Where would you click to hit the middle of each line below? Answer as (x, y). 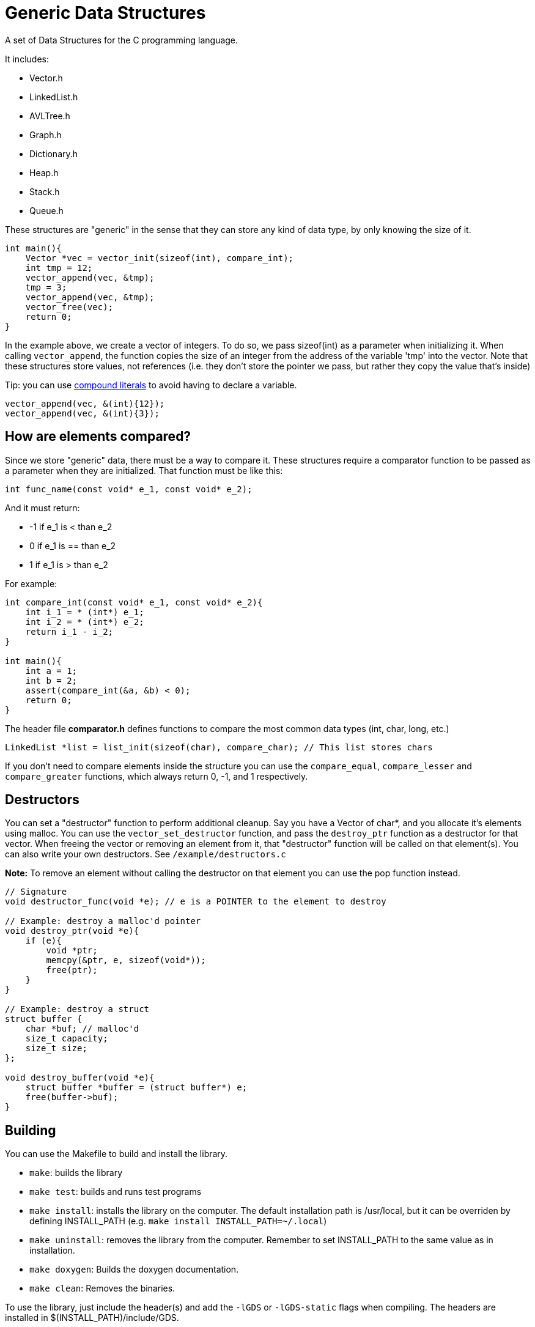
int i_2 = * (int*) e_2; (85, 622)
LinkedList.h (54, 97)
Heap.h (44, 172)
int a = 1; (51, 671)
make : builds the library (76, 1173)
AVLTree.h (50, 116)
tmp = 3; (46, 287)
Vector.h (46, 78)
